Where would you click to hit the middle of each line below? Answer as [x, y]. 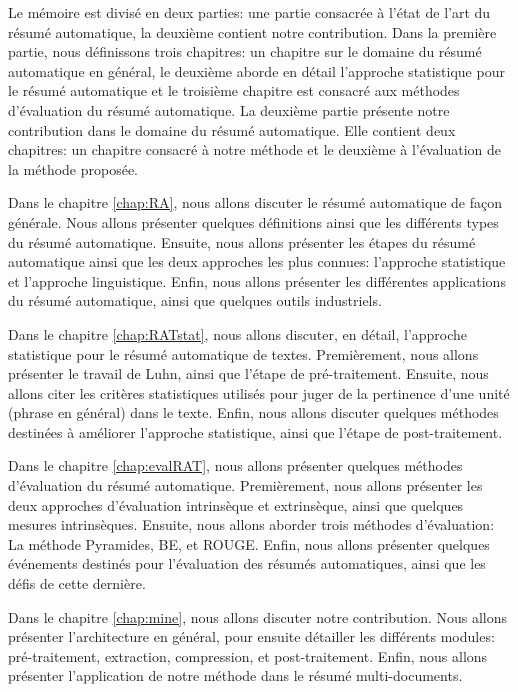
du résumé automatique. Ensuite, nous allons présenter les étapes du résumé [242, 241]
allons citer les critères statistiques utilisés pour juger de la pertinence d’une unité [259, 392]
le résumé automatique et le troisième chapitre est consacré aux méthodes [234, 90]
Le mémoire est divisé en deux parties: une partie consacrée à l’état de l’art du [249, 12]
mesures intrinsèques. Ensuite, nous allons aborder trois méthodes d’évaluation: [251, 524]
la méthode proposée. [73, 168]
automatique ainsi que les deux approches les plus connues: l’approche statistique [257, 261]
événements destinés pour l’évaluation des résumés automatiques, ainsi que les [247, 563]
